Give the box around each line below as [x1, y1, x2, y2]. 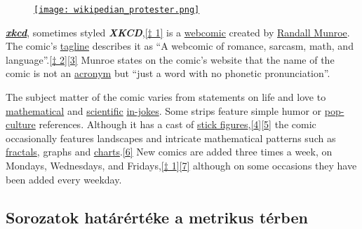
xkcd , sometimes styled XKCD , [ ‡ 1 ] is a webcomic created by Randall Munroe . [6, 25, 350, 39]
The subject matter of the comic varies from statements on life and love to [6, 90, 326, 104]
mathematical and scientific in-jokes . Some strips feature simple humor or [6, 103, 322, 118]
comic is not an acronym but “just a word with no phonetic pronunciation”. [6, 66, 330, 81]
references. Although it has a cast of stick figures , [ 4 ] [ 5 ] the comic [39, 117, 316, 132]
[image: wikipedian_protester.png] [34, 5, 200, 15]
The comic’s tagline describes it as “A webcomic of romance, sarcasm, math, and [6, 39, 354, 53]
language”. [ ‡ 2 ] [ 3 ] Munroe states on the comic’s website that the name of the [6, 52, 335, 67]
